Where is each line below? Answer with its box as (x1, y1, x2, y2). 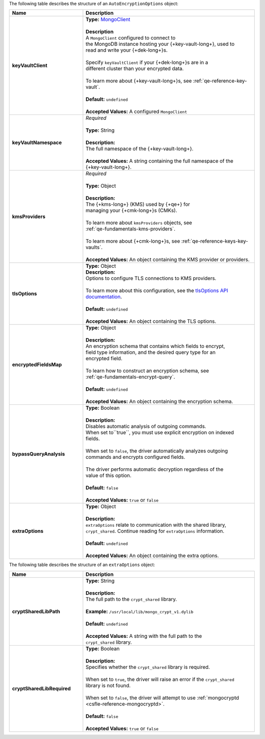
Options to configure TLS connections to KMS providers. (85, 275, 216, 282)
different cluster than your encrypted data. (85, 65, 184, 72)
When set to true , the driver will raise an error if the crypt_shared (85, 676, 235, 682)
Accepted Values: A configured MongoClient (85, 108, 187, 115)
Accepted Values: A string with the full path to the (85, 632, 202, 639)
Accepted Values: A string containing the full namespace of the (85, 158, 234, 165)
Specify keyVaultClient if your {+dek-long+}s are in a (85, 59, 209, 66)
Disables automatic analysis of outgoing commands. (85, 423, 206, 430)
